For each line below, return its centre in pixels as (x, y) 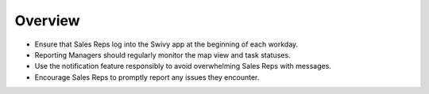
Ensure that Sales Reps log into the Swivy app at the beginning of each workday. (166, 44)
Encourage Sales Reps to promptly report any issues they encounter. (147, 77)
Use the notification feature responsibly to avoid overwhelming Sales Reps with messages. (183, 66)
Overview (47, 21)
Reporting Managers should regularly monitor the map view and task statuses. (162, 55)
